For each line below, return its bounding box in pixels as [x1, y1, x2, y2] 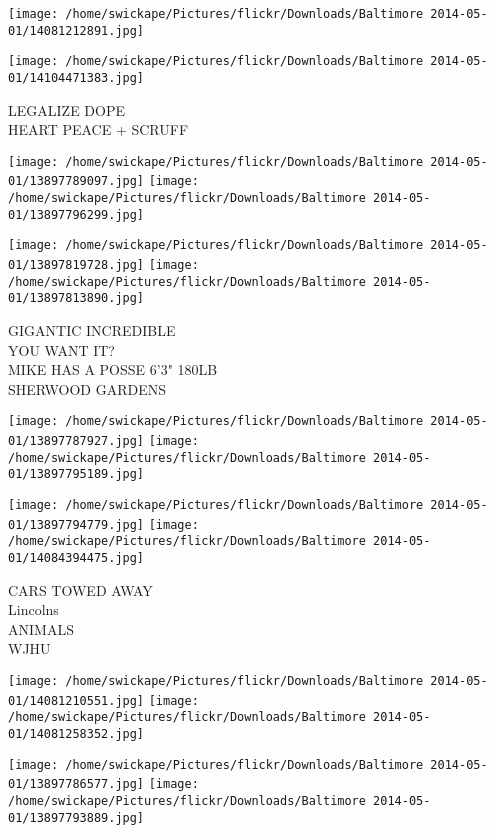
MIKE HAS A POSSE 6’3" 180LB [8, 359, 218, 380]
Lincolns [8, 599, 59, 620]
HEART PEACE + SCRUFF [8, 119, 189, 140]
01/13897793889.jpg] [8, 810, 145, 825]
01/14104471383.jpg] [8, 70, 145, 85]
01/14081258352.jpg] [8, 727, 145, 742]
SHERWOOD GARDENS [8, 378, 167, 399]
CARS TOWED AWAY [8, 579, 153, 600]
